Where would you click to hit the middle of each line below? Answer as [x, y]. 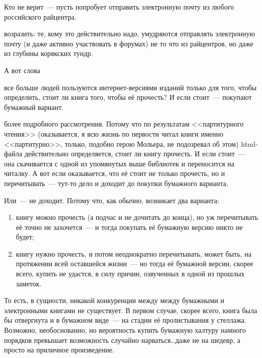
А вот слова [22, 70]
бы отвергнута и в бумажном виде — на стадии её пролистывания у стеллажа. [125, 320]
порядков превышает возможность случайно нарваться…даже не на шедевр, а [122, 340]
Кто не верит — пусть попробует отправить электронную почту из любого [119, 7]
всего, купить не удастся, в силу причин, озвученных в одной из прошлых [130, 274]
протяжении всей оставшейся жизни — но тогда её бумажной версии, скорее [135, 263]
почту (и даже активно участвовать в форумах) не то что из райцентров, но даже [129, 43]
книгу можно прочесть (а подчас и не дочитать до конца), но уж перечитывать [137, 217]
